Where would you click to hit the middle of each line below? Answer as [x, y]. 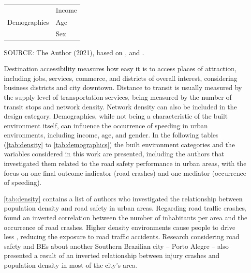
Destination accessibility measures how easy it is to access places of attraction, [120, 68]
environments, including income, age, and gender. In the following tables [111, 135]
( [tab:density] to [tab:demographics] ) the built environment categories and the [119, 144]
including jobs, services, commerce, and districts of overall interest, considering [121, 78]
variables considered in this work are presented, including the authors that [114, 154]
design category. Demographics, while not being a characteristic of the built [116, 116]
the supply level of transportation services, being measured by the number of [118, 97]
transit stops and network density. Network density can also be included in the [120, 106]
